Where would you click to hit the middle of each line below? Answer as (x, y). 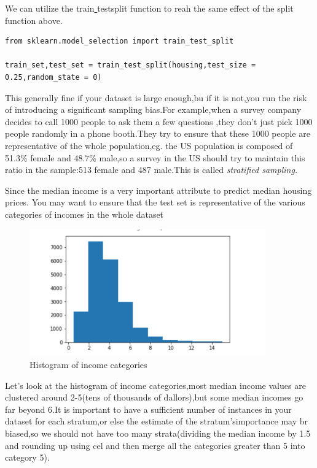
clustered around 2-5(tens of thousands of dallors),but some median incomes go (154, 397)
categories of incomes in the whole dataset (84, 214)
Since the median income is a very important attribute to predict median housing (158, 190)
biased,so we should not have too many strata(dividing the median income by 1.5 (158, 433)
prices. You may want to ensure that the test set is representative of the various (155, 202)
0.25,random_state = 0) (53, 77)
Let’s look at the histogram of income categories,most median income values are (155, 385)
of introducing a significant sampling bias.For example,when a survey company (153, 109)
